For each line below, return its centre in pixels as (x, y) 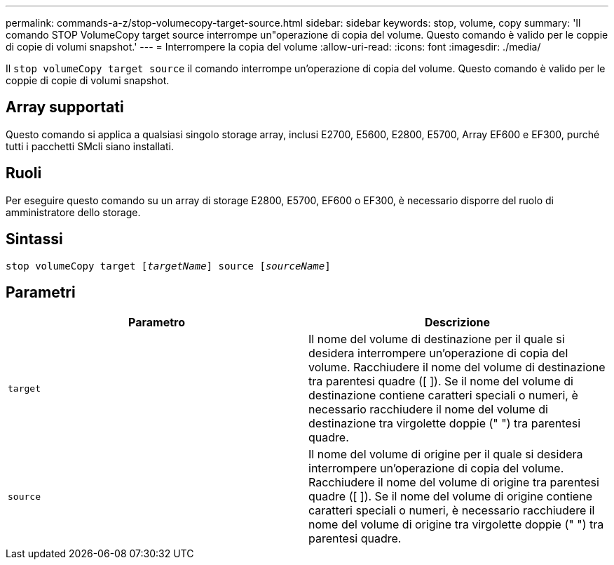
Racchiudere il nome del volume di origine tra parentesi (454, 483)
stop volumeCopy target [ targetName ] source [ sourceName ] (168, 266)
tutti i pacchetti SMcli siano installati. (90, 146)
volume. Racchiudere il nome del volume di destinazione (457, 367)
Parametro (157, 323)
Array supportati (65, 107)
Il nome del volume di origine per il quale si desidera (446, 454)
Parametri (41, 292)
